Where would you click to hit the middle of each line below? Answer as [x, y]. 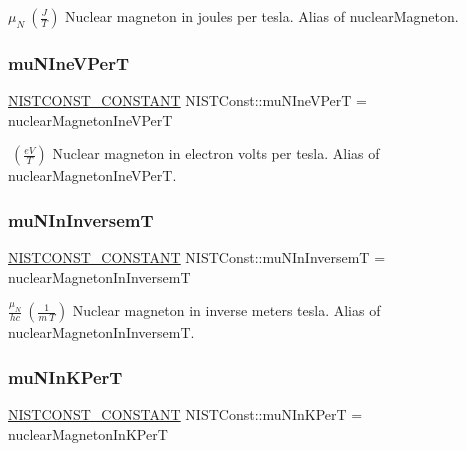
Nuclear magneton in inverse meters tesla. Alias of [226, 310]
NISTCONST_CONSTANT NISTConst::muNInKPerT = [185, 414]
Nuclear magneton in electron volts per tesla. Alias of [216, 153]
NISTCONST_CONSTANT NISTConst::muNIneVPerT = [187, 100]
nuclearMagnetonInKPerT [88, 433]
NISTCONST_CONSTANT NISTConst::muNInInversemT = [197, 257]
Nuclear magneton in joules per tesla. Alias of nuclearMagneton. [262, 16]
